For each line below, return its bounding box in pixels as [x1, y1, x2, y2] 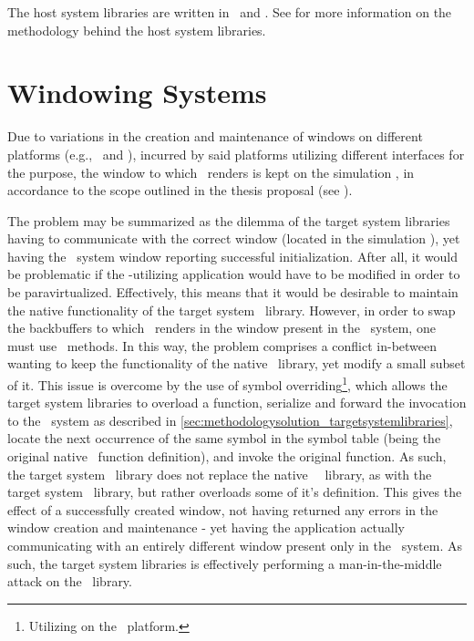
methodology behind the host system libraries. [7, 20, 266, 39]
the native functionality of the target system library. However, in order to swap [7, 300, 456, 319]
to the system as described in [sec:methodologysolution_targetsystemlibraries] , [7, 410, 453, 429]
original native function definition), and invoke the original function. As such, [7, 447, 447, 466]
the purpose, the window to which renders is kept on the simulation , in [7, 162, 415, 181]
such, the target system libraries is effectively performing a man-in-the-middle [7, 553, 442, 573]
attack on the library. [7, 572, 132, 591]
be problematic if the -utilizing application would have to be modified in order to [7, 264, 460, 284]
